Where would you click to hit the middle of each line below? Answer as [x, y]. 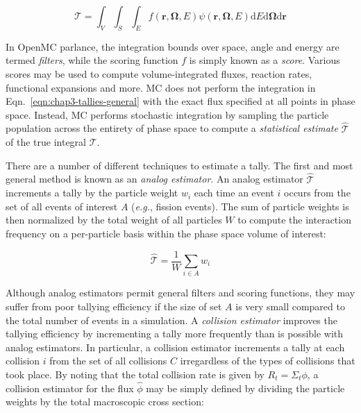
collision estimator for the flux [70, 388]
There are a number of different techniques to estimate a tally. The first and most [179, 165]
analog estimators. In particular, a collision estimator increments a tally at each [175, 347]
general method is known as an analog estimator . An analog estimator [154, 179]
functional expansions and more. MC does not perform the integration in [161, 87]
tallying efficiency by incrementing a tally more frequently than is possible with [175, 334]
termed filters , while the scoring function [92, 60]
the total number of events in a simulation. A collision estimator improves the [171, 320]
